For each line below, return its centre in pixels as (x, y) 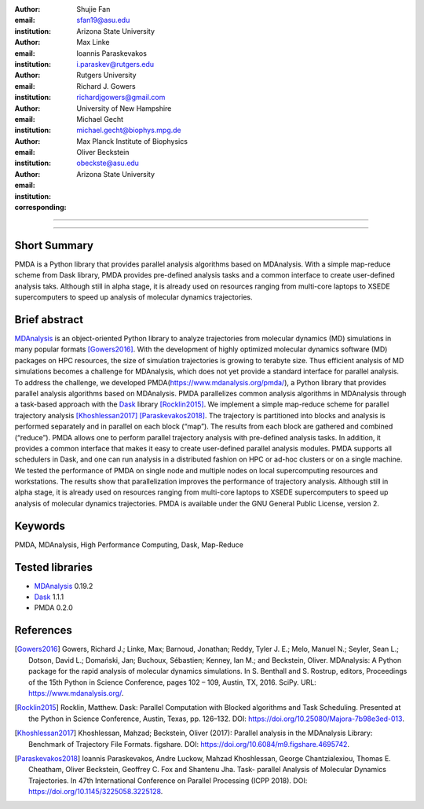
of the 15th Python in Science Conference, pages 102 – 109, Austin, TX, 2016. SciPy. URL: (173, 682)
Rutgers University (106, 75)
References (43, 630)
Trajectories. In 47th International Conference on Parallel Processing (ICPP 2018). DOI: (168, 780)
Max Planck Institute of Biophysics (132, 141)
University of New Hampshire (124, 108)
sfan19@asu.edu (103, 20)
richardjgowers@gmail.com (121, 97)
